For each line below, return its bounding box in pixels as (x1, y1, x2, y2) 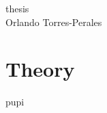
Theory (5, 55, 75, 83)
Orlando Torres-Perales (5, 14, 102, 29)
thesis (5, 1, 29, 15)
